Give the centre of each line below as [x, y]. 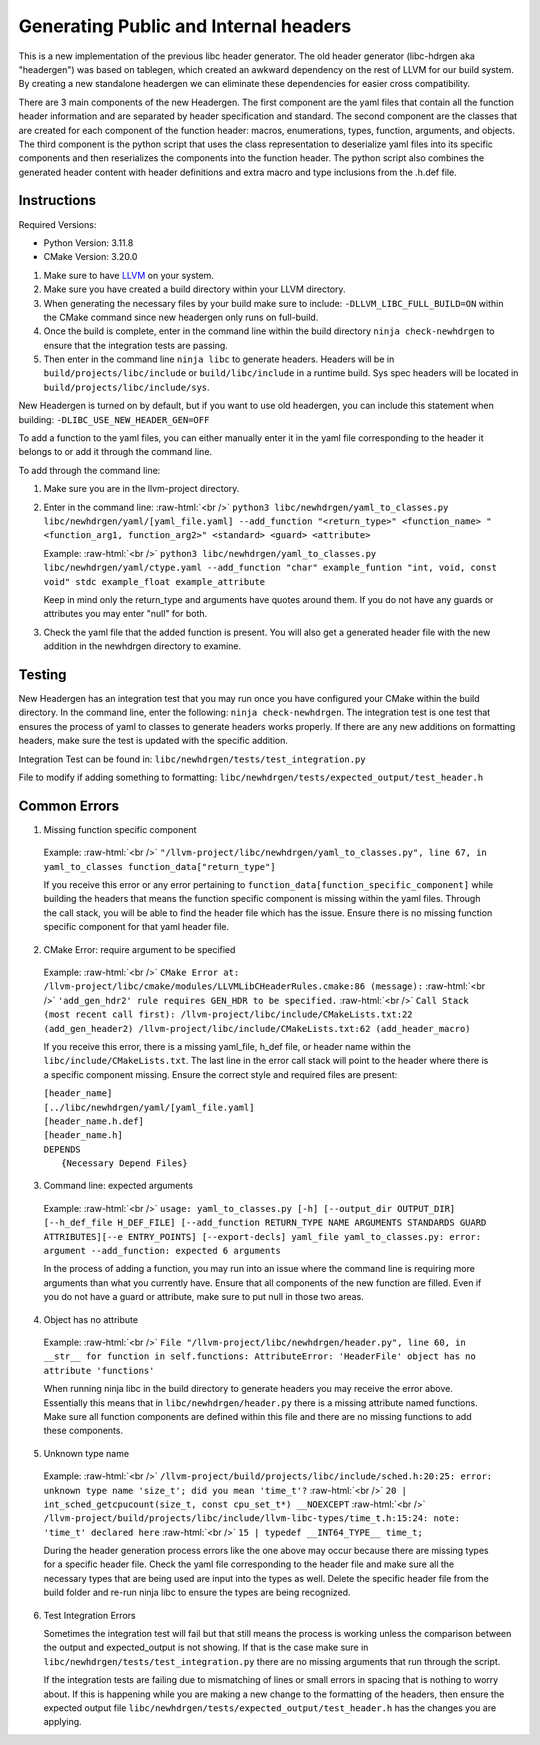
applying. [62, 1722]
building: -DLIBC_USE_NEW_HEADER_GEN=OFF [114, 419]
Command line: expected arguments [118, 1186]
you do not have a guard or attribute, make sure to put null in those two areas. [203, 1297]
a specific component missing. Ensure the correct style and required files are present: [220, 1074]
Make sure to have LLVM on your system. [128, 275]
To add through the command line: [89, 470]
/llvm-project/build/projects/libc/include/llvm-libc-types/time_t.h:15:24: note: [251, 1518]
